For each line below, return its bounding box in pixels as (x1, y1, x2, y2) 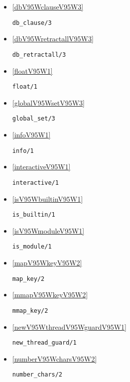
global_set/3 (12, 115, 55, 123)
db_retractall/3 (12, 51, 66, 58)
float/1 (12, 83, 37, 91)
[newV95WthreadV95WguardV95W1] (12, 321, 127, 332)
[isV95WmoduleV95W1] (12, 225, 85, 236)
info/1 (12, 147, 34, 154)
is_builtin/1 (12, 211, 55, 219)
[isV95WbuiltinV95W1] (12, 193, 83, 204)
